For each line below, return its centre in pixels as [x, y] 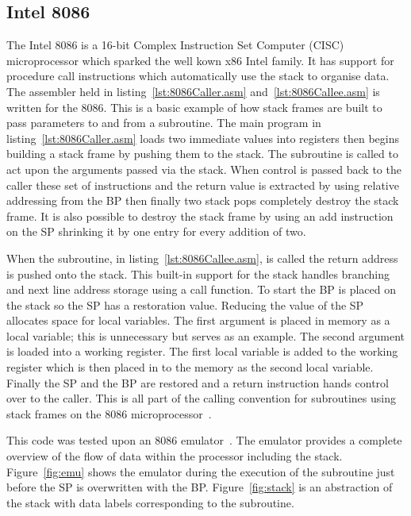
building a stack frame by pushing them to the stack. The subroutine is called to [202, 154]
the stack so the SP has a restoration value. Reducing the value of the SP [185, 304]
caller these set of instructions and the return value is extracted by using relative [203, 185]
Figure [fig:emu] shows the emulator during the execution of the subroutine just [201, 471]
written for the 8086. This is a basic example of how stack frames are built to [194, 107]
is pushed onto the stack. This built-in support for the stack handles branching [198, 273]
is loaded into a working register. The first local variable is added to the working [202, 351]
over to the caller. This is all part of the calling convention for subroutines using [201, 398]
